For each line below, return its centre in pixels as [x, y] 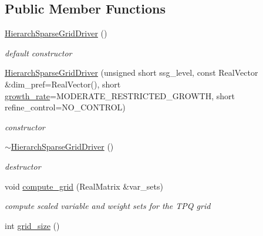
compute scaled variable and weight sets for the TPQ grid [108, 206]
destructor [23, 166]
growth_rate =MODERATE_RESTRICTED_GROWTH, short [120, 95]
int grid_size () [32, 225]
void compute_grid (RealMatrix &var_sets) [84, 186]
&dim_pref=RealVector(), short [63, 84]
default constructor [38, 53]
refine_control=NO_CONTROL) [65, 107]
